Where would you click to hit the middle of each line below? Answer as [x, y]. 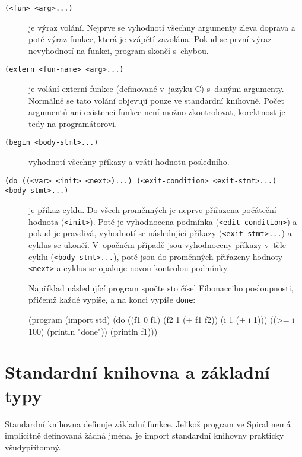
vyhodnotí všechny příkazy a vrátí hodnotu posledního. [129, 162]
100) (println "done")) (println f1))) [93, 331]
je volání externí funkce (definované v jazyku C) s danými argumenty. [156, 89]
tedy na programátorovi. [73, 123]
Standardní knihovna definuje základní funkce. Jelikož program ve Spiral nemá [148, 423]
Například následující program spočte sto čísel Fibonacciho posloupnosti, [161, 288]
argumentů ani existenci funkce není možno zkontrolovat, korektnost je [157, 112]
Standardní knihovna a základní [138, 372]
